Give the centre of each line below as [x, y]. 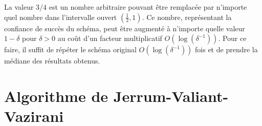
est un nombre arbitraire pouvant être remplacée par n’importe [148, 7]
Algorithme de [56, 96]
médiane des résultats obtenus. [52, 61]
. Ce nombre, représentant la [187, 17]
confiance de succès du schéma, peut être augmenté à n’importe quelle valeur [125, 28]
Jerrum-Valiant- [171, 96]
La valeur [19, 7]
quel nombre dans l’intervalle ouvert [61, 17]
